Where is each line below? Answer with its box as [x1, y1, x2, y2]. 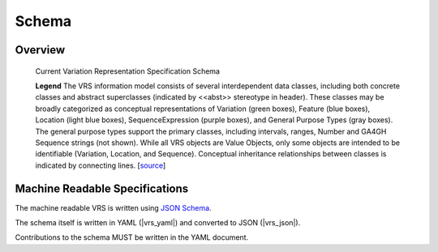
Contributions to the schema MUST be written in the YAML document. [15, 233, 249, 242]
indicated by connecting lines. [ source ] [35, 160, 166, 170]
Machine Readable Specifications [15, 182, 189, 195]
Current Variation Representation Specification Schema [35, 66, 221, 76]
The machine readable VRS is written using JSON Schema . [15, 203, 212, 212]
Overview [15, 43, 66, 57]
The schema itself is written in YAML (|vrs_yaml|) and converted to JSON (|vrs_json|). [15, 217, 301, 227]
